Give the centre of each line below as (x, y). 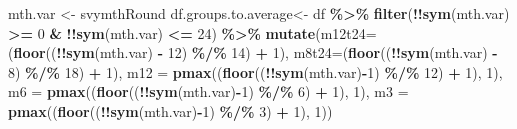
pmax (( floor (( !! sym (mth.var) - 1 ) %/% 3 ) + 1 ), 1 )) (170, 110)
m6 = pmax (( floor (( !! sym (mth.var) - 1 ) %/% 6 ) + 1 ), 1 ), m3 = (208, 91)
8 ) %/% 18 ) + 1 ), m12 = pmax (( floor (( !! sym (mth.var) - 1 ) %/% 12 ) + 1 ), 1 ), (255, 71)
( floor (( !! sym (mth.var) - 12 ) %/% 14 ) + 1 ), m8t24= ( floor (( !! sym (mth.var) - (253, 52)
